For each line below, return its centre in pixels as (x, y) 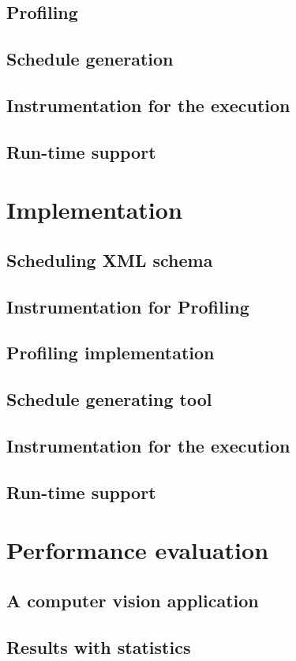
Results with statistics (99, 646)
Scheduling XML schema (110, 259)
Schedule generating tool (109, 399)
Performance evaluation (138, 550)
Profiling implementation (111, 353)
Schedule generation (90, 59)
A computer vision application (133, 600)
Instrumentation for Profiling (128, 306)
